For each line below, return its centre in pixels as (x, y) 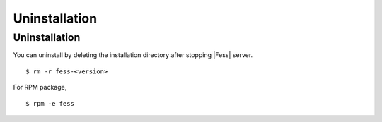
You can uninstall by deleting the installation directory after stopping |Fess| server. (133, 55)
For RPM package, (40, 87)
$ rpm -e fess (50, 103)
